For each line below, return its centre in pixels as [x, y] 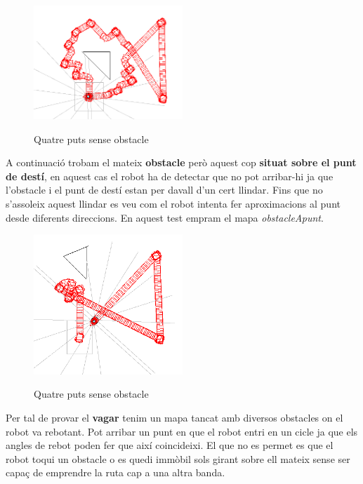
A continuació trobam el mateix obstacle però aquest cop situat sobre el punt [181, 162]
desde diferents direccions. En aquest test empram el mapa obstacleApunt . [165, 217]
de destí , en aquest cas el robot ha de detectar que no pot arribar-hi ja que [170, 176]
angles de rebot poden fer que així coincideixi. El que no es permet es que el [170, 445]
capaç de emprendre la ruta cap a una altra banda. [115, 472]
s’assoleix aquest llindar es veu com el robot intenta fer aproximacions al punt [173, 204]
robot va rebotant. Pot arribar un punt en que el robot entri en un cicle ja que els [182, 431]
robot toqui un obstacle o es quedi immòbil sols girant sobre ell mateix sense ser [178, 458]
